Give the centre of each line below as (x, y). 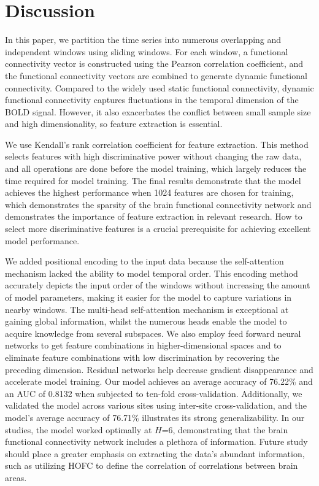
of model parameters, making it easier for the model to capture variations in (148, 297)
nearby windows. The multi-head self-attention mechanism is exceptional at (147, 309)
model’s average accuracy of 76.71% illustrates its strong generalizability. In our (155, 417)
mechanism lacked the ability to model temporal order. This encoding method (152, 273)
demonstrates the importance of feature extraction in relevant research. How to (154, 216)
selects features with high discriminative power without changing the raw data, (153, 156)
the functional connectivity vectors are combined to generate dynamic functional (156, 75)
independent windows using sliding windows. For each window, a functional (147, 51)
